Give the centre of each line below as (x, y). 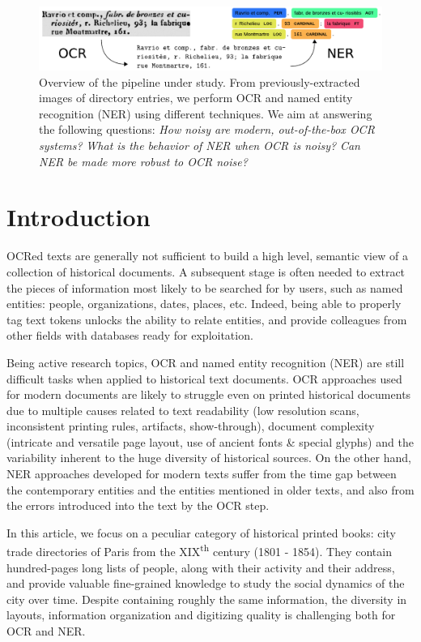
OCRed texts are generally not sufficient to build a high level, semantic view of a (207, 256)
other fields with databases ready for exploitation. (130, 335)
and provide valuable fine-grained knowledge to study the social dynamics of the (206, 583)
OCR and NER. (46, 631)
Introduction (79, 217)
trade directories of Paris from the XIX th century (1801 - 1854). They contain (199, 550)
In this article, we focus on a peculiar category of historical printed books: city (201, 532)
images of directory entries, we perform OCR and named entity (196, 98)
